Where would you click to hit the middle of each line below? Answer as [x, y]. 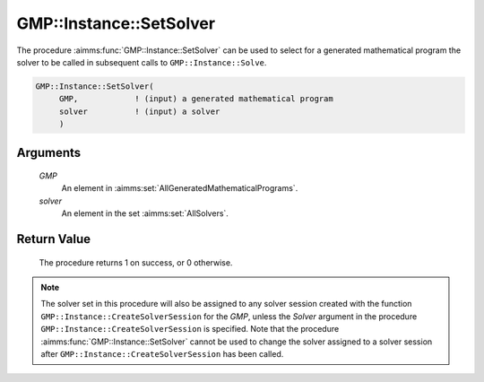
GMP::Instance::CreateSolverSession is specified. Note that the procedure [190, 329]
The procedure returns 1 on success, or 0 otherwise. [136, 262]
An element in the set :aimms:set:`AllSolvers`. [145, 213]
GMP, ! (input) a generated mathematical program [196, 99]
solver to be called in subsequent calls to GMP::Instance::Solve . [142, 62]
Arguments [49, 152]
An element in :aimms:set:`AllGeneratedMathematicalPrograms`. [180, 188]
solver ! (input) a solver [139, 111]
